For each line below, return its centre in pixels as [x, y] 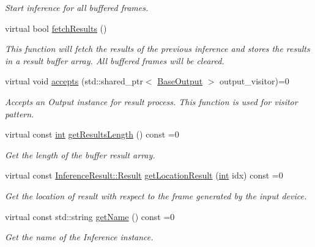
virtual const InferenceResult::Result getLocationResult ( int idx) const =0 [144, 175]
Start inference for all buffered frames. [77, 7]
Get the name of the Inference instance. [79, 237]
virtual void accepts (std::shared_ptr [74, 81]
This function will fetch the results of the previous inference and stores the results [157, 49]
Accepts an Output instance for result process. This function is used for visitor [151, 101]
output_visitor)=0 [254, 81]
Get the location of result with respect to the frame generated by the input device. [156, 195]
